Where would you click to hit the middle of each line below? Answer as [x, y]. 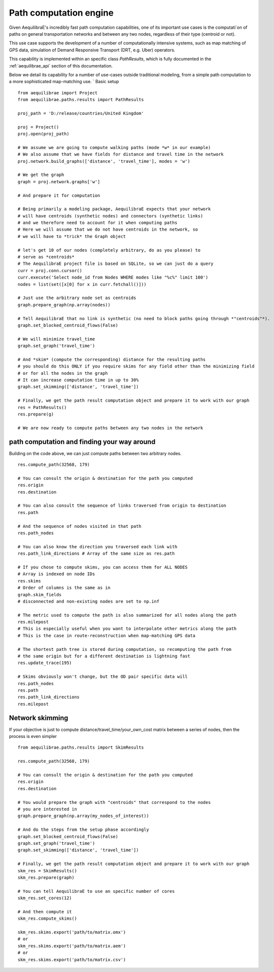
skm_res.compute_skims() [47, 918]
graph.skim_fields [40, 594]
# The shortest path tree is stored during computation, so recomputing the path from [125, 649]
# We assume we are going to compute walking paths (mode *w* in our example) [114, 147]
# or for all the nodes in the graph [63, 373]
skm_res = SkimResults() [47, 871]
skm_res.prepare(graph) [46, 877]
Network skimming [39, 718]
